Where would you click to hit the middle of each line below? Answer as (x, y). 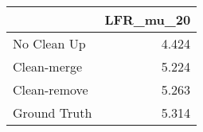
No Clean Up (49, 43)
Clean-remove (51, 89)
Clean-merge (48, 66)
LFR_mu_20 (148, 19)
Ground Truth (53, 113)
